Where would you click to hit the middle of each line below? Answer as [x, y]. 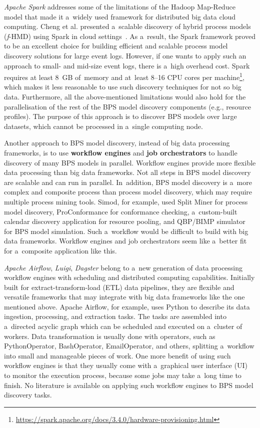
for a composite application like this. [60, 250]
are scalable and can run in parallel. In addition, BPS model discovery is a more [128, 182]
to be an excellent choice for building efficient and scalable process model [116, 46]
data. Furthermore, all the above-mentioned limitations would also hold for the [125, 96]
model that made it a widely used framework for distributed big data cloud [120, 16]
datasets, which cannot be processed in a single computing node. [103, 126]
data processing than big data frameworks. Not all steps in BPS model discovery [127, 172]
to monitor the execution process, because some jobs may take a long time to [123, 375]
